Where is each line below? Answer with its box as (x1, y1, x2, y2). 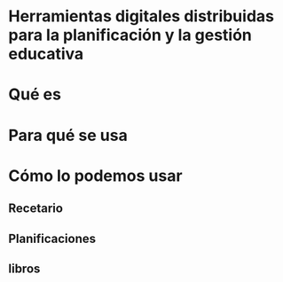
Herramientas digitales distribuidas (8, 6, 274, 27)
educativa (8, 44, 84, 64)
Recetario (8, 201, 64, 216)
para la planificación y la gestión (8, 25, 252, 45)
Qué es (8, 84, 61, 105)
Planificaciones (8, 231, 97, 246)
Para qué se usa (8, 125, 128, 145)
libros (8, 261, 41, 276)
